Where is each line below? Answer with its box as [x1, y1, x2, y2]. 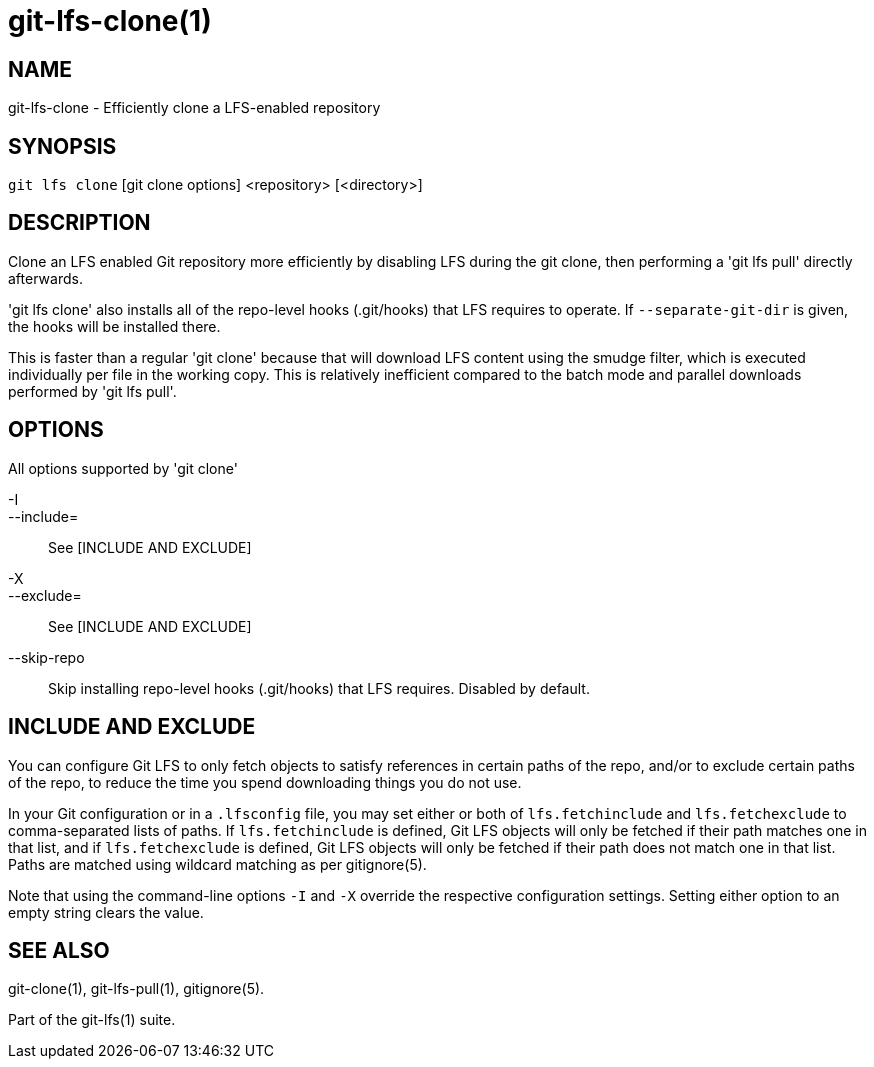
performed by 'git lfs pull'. [8, 382, 177, 400]
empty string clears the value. [8, 903, 204, 921]
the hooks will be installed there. [8, 317, 221, 335]
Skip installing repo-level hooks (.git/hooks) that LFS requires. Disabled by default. [48, 679, 590, 697]
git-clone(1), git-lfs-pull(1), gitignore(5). [8, 980, 265, 998]
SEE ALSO [8, 937, 110, 963]
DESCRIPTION [8, 210, 151, 236]
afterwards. [8, 269, 83, 287]
